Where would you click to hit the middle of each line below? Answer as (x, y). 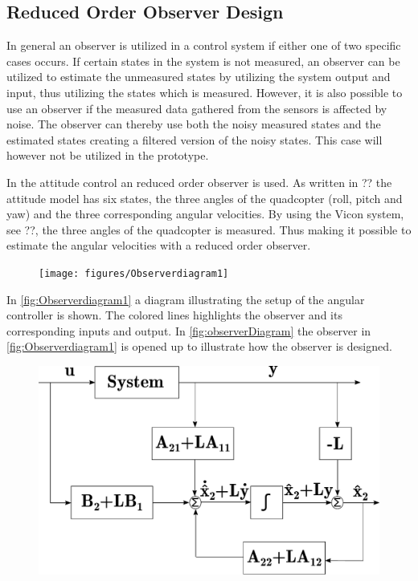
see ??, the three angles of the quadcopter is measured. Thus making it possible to (209, 229)
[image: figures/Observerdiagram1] (134, 273)
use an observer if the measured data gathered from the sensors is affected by (197, 108)
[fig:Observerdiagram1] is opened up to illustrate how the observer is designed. (199, 346)
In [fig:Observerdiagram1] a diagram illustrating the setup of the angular (186, 299)
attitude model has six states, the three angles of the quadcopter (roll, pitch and (205, 198)
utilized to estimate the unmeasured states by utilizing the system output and (199, 77)
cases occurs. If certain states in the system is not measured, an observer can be (203, 61)
